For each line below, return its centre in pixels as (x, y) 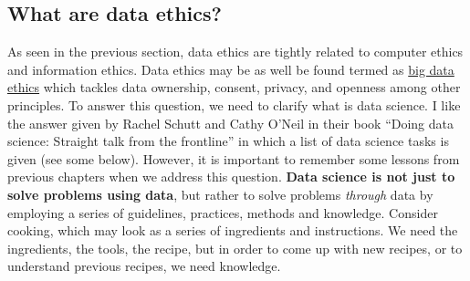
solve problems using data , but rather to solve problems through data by (220, 194)
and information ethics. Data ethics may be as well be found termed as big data (231, 69)
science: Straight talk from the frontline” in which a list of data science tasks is (228, 141)
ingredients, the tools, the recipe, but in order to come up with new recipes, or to (235, 248)
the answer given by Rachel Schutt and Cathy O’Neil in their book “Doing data (231, 123)
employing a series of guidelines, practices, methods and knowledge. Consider (223, 212)
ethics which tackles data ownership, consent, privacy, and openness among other (234, 87)
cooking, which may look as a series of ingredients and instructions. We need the (233, 230)
